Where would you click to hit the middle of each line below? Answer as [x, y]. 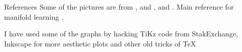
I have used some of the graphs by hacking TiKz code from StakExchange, [121, 34]
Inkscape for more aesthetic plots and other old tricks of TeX [100, 43]
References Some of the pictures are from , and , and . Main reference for [119, 7]
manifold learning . [34, 16]
